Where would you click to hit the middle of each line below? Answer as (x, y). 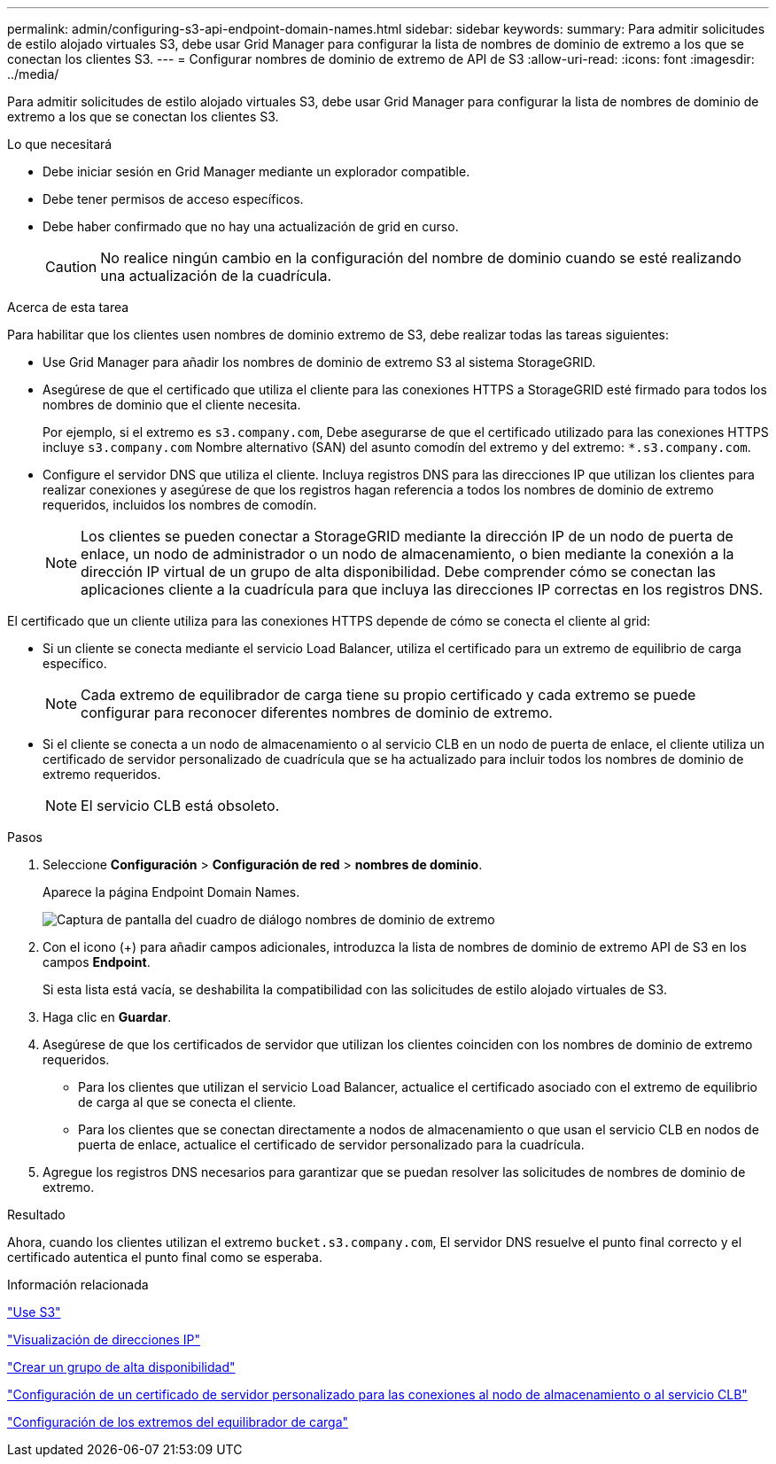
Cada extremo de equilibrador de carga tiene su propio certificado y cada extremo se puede (388, 695)
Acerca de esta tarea (68, 307)
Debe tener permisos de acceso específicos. (173, 199)
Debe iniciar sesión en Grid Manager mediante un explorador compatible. (256, 171)
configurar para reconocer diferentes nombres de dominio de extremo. (317, 713)
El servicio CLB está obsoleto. (180, 806)
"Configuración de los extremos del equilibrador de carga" (178, 1422)
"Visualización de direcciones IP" (104, 1339)
